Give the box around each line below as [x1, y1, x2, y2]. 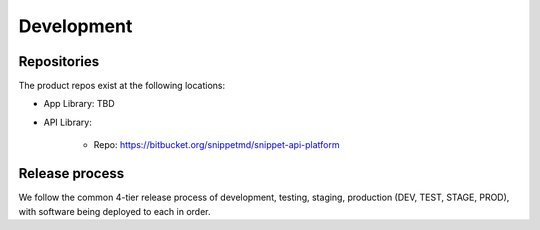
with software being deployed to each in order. [18, 205, 211, 217]
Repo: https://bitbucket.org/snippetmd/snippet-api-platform [93, 139, 340, 151]
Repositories [18, 53, 100, 70]
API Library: [43, 116, 92, 128]
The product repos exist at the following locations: [18, 80, 225, 92]
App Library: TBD [43, 98, 115, 110]
